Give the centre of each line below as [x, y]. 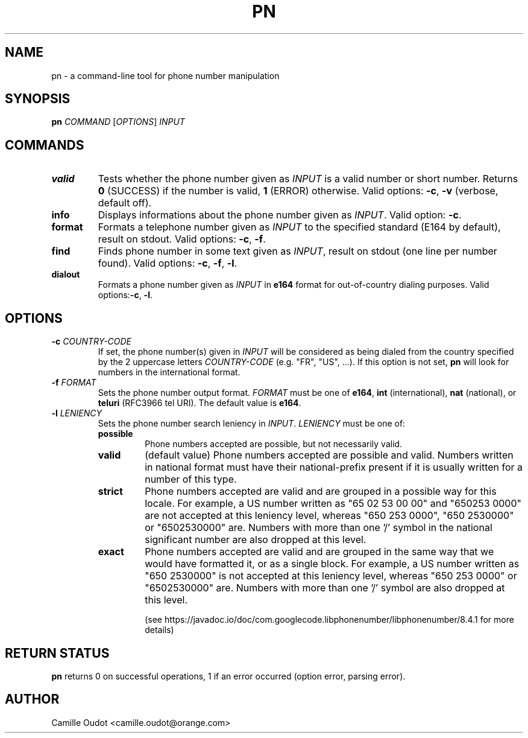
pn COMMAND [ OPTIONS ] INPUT [118, 122]
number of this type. [191, 479]
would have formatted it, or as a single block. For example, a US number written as [332, 564]
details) [159, 630]
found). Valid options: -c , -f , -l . [168, 263]
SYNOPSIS [38, 99]
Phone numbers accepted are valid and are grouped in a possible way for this [321, 491]
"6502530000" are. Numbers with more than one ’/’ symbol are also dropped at [325, 588]
